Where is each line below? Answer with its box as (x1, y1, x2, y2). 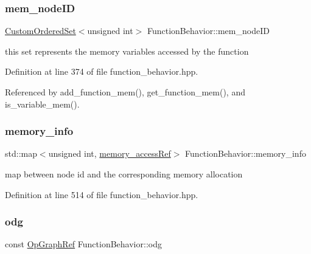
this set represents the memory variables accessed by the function (5, 44, 249, 57)
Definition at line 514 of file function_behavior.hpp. (5, 188, 198, 201)
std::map (5, 147, 37, 160)
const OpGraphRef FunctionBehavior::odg (5, 238, 162, 250)
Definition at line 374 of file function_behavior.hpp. (5, 65, 198, 78)
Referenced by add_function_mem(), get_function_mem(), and (5, 86, 245, 98)
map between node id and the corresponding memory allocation (5, 168, 243, 180)
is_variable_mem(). (5, 97, 80, 110)
